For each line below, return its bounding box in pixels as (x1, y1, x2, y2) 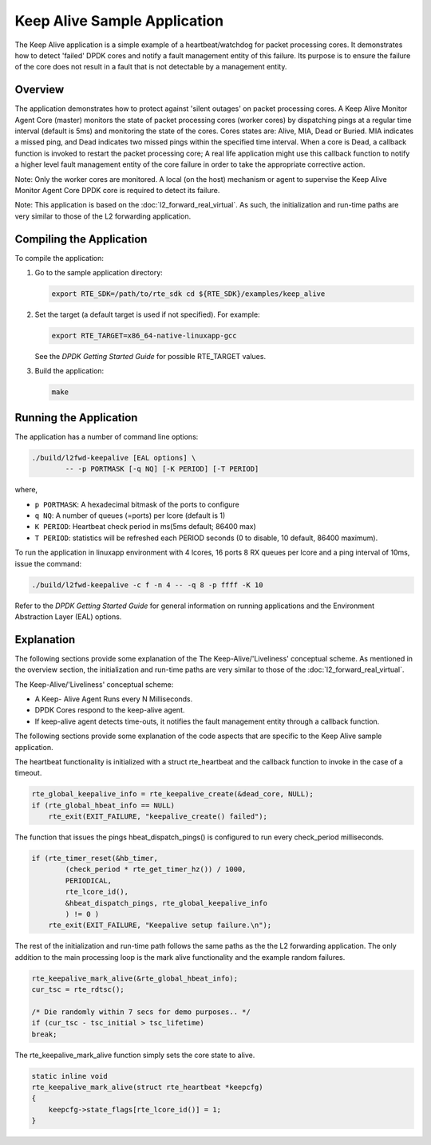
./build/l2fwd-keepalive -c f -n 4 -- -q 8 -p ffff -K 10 (31, 580, 263, 590)
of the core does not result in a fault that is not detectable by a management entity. (14, 62, 287, 72)
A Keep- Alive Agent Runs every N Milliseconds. (34, 694, 193, 704)
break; (31, 1029, 57, 1039)
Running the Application (14, 411, 138, 424)
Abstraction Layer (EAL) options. (14, 611, 122, 622)
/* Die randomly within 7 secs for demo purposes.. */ (31, 1007, 251, 1017)
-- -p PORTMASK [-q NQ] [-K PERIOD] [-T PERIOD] (65, 464, 259, 474)
